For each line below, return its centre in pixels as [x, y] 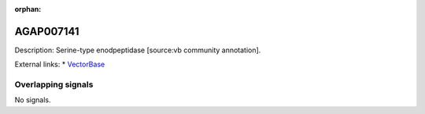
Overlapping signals [54, 84]
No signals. [33, 100]
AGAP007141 [47, 31]
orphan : [28, 9]
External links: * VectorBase [60, 64]
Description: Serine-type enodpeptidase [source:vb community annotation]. [138, 50]
